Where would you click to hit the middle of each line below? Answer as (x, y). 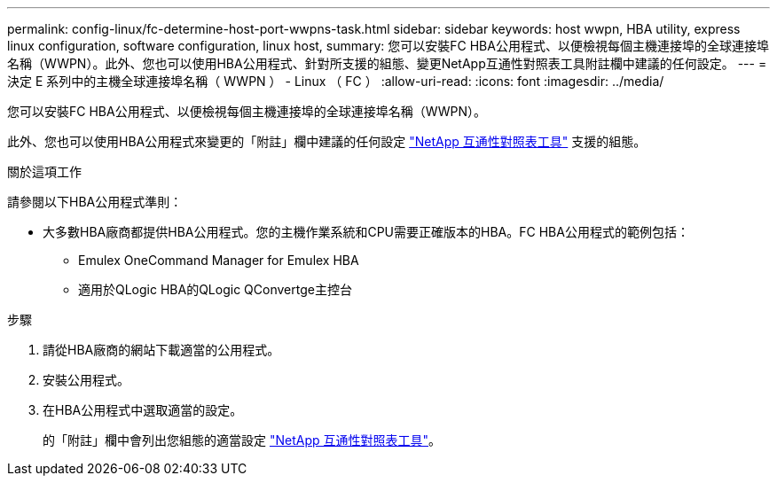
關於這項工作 (44, 171)
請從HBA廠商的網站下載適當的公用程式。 (161, 350)
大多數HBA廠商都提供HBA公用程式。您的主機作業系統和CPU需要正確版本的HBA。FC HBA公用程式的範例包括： (366, 232)
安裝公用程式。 (86, 380)
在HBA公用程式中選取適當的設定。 (143, 410)
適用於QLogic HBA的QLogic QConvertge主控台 (215, 289)
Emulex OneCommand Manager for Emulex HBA (219, 260)
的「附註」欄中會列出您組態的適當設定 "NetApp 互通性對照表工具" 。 (242, 440)
